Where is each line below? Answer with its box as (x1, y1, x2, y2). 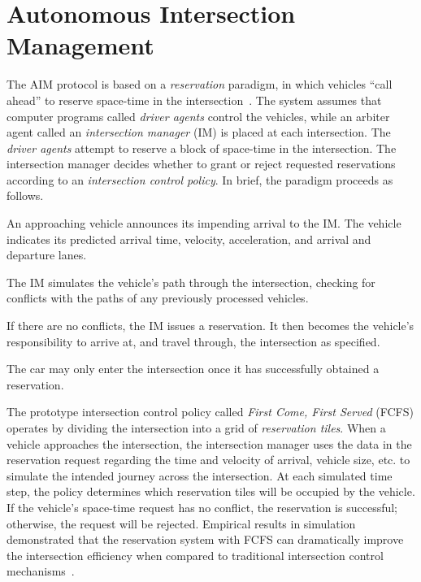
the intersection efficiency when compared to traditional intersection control (7, 546, 384, 563)
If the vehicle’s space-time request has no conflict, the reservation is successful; (7, 498, 398, 515)
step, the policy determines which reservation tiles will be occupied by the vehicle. (7, 483, 415, 500)
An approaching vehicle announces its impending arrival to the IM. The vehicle (7, 215, 401, 232)
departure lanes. (7, 246, 87, 263)
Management (7, 28, 154, 62)
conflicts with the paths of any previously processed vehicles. (7, 289, 309, 306)
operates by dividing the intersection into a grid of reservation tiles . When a (7, 419, 386, 436)
